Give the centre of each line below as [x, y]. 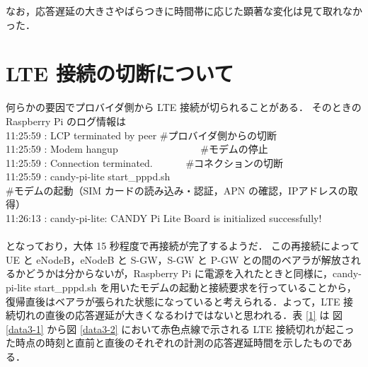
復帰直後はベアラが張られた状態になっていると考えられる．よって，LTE [173, 301]
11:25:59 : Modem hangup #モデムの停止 [137, 149]
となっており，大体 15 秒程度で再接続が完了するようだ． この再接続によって [183, 246]
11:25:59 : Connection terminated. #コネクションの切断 [145, 162]
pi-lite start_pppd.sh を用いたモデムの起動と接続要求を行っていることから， [181, 287]
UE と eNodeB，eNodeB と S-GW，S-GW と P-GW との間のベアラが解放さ [178, 259]
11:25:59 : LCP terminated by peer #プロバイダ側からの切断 [141, 135]
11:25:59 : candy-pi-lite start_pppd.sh [88, 176]
